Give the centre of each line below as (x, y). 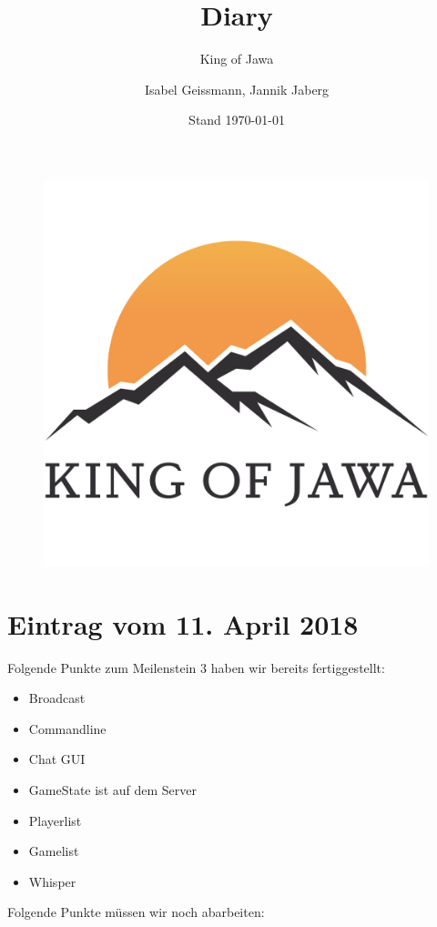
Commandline (67, 728)
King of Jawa (237, 59)
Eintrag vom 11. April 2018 (183, 623)
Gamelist (54, 851)
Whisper (52, 881)
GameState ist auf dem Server (112, 789)
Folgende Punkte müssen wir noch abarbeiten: (136, 912)
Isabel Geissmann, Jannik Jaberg (237, 89)
